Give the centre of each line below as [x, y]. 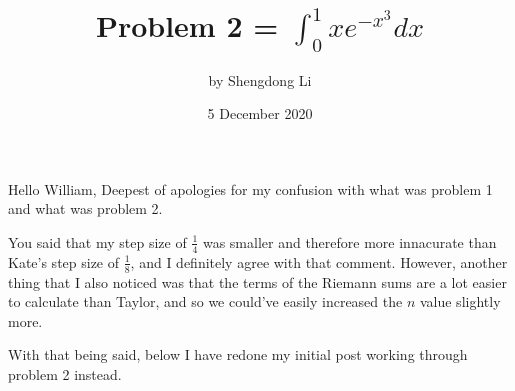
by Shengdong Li [260, 79]
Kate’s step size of [64, 261]
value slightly [460, 301]
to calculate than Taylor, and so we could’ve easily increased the [205, 301]
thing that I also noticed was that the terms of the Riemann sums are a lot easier [257, 281]
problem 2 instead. [65, 373]
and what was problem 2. [85, 208]
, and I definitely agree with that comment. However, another [319, 261]
